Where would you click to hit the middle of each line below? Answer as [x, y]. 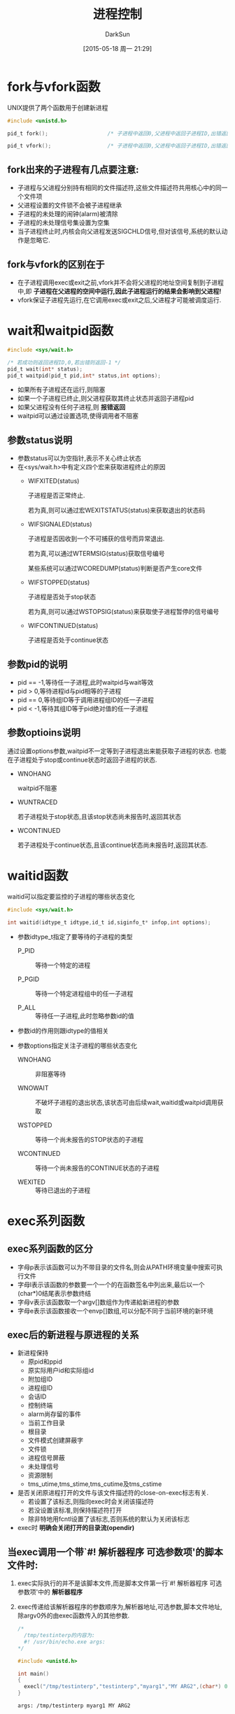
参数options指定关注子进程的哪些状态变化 [77, 1045]
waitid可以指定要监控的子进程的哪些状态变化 [71, 897]
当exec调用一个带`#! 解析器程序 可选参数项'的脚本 [115, 1552]
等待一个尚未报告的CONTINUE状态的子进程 [97, 1168]
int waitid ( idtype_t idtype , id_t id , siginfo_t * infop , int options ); [109, 922]
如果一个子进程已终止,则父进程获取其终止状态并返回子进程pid [106, 399]
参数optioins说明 [44, 733]
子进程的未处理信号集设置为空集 [63, 223]
